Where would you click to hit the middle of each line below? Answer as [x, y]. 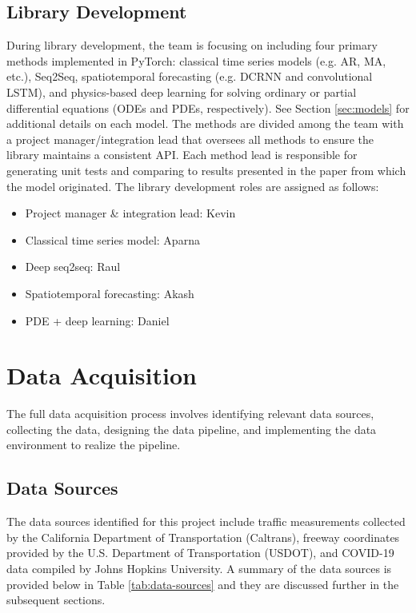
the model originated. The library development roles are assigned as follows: [193, 186]
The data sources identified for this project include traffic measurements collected [206, 521]
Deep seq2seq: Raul [73, 267]
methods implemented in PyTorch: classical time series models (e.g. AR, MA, [196, 60]
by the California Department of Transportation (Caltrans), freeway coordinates [203, 537]
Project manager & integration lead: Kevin [130, 213]
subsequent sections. [56, 600]
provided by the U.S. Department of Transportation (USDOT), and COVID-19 [200, 553]
